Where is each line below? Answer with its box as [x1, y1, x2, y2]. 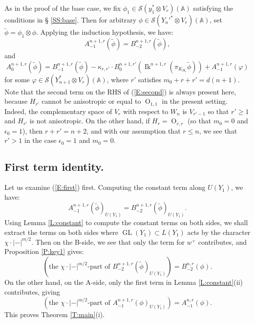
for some [4, 74, 30, 84]
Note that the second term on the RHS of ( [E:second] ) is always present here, [4, 86, 236, 96]
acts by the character [187, 227, 251, 237]
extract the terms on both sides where [4, 227, 118, 237]
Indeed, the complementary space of [4, 106, 112, 116]
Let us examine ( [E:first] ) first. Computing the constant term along [4, 182, 206, 192]
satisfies [138, 74, 161, 84]
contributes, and [198, 236, 247, 247]
